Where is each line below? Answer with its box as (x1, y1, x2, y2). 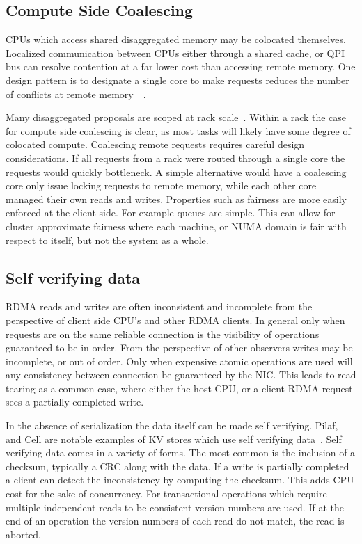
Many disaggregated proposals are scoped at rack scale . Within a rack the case (6, 110, 347, 125)
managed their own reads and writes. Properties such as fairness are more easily (6, 191, 347, 206)
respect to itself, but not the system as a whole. (6, 232, 209, 247)
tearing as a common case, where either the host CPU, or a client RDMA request (6, 381, 353, 395)
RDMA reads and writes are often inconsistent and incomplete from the (6, 299, 313, 314)
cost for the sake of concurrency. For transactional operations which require (6, 486, 327, 501)
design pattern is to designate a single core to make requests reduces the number (6, 72, 349, 87)
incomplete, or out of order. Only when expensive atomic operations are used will (6, 353, 353, 368)
